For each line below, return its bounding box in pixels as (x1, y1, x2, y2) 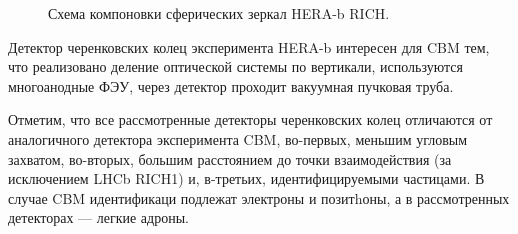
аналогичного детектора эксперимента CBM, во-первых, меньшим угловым (8, 128, 468, 149)
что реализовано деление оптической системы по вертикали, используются (8, 56, 463, 77)
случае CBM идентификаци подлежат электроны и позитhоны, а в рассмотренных (8, 187, 510, 208)
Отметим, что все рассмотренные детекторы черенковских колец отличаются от (8, 109, 493, 130)
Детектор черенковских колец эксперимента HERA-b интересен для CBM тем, (8, 36, 490, 57)
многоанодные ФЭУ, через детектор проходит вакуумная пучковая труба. (8, 75, 454, 96)
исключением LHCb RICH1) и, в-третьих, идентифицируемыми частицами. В (8, 168, 485, 189)
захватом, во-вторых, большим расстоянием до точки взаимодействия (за (8, 148, 452, 169)
